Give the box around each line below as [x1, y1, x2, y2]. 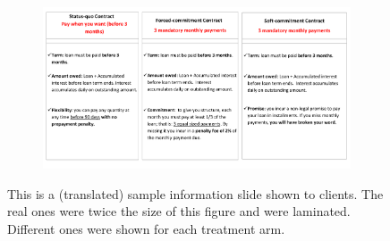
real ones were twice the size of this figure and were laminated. [7, 202, 351, 220]
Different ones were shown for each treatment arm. [7, 219, 285, 237]
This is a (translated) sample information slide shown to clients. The [7, 184, 384, 203]
